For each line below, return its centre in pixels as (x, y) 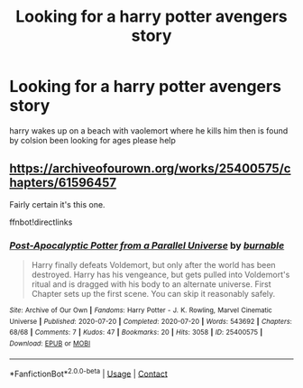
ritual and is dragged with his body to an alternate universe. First (151, 284)
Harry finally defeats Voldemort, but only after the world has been (154, 265)
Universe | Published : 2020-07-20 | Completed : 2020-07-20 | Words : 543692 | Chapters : (151, 321)
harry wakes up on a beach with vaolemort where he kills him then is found (149, 130)
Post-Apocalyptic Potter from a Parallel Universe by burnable (147, 245)
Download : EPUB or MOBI (50, 344)
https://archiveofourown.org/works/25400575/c (150, 169)
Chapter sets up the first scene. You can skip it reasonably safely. (153, 294)
